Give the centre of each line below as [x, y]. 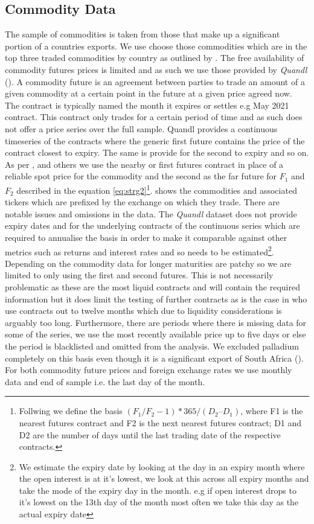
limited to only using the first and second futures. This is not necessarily [139, 275]
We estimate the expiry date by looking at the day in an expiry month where [162, 466]
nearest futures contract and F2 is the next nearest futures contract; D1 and [160, 422]
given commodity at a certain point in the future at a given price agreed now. [149, 93]
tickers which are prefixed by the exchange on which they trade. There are [142, 202]
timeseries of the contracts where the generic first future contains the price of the [155, 140]
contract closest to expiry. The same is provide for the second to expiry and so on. [157, 152]
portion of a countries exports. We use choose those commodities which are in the [156, 46]
